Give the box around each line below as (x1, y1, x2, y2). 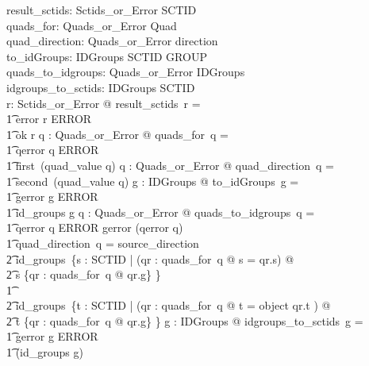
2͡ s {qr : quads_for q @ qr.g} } (6, 266, 161, 283)
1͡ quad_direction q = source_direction (6, 234, 199, 251)
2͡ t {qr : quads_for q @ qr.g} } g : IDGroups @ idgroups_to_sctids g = (6, 312, 363, 329)
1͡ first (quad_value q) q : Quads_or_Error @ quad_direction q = (6, 156, 334, 173)
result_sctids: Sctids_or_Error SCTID (6, 2, 197, 17)
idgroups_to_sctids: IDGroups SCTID (6, 79, 195, 95)
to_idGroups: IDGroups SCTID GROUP (6, 48, 207, 64)
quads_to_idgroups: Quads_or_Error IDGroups (6, 64, 245, 80)
